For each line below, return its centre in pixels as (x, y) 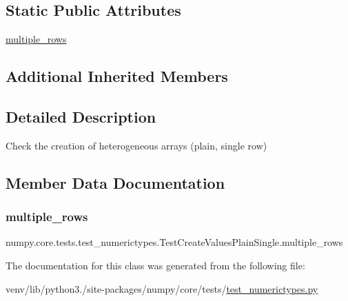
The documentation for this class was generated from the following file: (155, 265)
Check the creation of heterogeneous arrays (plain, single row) (136, 145)
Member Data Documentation (115, 182)
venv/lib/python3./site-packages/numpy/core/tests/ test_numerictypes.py (162, 288)
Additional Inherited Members (117, 76)
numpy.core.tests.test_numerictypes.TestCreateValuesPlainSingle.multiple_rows (174, 242)
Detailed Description (81, 116)
